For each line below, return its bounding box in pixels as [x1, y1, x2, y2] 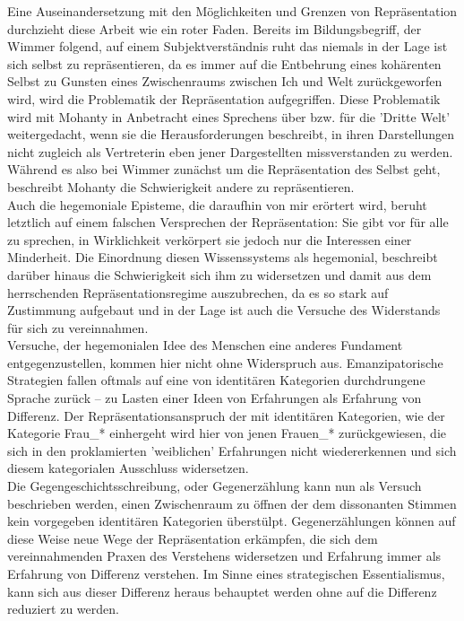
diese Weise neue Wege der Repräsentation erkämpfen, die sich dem [7, 529, 378, 547]
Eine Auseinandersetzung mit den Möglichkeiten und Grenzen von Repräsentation [7, 2, 458, 20]
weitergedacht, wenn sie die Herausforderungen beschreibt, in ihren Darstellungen [7, 125, 454, 144]
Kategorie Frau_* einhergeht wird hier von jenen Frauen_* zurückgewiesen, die [7, 424, 446, 442]
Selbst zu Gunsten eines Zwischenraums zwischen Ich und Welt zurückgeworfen [7, 72, 443, 91]
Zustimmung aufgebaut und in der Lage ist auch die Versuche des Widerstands [7, 301, 441, 319]
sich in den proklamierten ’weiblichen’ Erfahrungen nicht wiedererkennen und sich [7, 441, 457, 459]
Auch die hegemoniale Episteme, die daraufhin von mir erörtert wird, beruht [7, 195, 427, 214]
